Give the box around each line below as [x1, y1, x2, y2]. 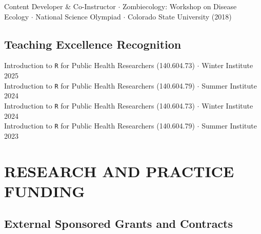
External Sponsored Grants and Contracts [4, 216, 233, 231]
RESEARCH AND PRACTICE [4, 160, 234, 181]
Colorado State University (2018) [127, 11, 232, 22]
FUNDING [4, 180, 85, 201]
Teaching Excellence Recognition [4, 36, 182, 52]
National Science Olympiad [35, 11, 121, 22]
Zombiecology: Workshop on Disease [123, 1, 237, 11]
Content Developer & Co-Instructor [4, 1, 116, 11]
